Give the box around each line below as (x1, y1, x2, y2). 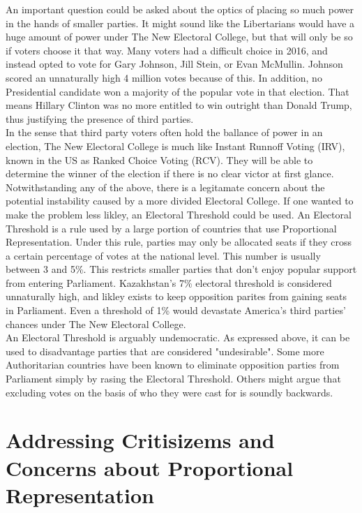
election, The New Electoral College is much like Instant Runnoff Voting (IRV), (6, 138, 345, 153)
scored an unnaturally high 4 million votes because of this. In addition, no (6, 70, 322, 84)
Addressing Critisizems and (6, 426, 275, 454)
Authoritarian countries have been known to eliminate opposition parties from (6, 357, 340, 372)
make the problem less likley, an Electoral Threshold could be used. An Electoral (6, 207, 352, 221)
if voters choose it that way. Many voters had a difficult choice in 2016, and (6, 43, 328, 57)
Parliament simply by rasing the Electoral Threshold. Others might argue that (6, 371, 341, 386)
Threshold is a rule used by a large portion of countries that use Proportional (6, 221, 337, 235)
